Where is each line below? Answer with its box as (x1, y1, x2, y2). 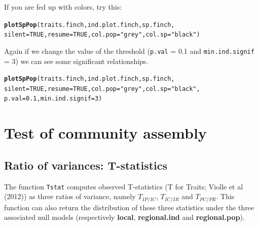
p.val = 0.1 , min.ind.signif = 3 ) (4, 95, 102, 103)
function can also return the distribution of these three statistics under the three (4, 202, 254, 212)
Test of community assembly (4, 122, 207, 143)
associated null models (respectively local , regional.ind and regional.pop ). (4, 212, 245, 222)
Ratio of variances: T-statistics (4, 157, 168, 173)
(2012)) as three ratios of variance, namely (4, 191, 136, 202)
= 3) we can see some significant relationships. (4, 55, 149, 66)
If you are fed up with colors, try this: (4, 2, 122, 12)
